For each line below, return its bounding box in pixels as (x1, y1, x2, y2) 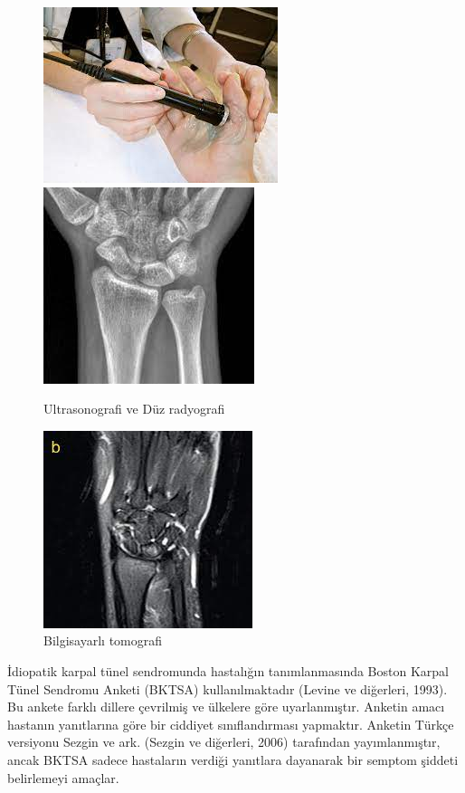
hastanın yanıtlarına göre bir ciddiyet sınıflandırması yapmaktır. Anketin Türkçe (7, 714, 454, 733)
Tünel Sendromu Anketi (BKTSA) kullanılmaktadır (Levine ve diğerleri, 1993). (7, 679, 448, 698)
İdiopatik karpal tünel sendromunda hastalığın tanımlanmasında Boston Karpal (7, 661, 449, 680)
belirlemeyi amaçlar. (7, 768, 119, 787)
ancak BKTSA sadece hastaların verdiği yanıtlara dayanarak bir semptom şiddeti (7, 750, 459, 769)
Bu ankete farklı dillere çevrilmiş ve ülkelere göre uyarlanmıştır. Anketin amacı (7, 697, 445, 716)
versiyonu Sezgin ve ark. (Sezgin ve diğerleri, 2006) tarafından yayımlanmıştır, (7, 732, 441, 751)
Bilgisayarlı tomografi (43, 631, 163, 650)
